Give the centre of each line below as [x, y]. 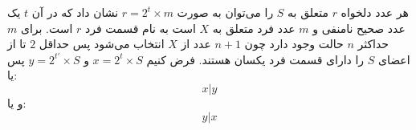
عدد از [196, 44]
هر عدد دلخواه [375, 12]
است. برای [47, 28]
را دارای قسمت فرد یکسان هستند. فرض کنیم [255, 59]
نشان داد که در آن [75, 12]
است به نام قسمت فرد [141, 28]
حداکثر [373, 44]
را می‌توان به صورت [225, 12]
